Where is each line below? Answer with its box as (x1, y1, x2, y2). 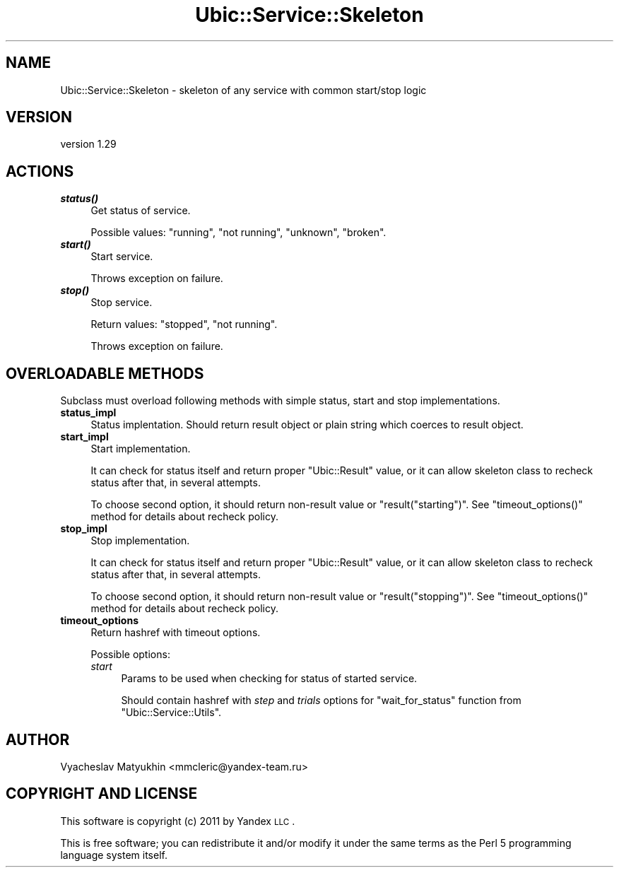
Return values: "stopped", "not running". (90, 318, 278, 331)
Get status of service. (90, 204, 191, 217)
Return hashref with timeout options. (90, 626, 261, 639)
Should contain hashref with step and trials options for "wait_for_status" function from (121, 694, 521, 707)
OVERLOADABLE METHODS (6, 364, 204, 382)
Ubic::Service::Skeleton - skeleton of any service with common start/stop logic (60, 83, 427, 96)
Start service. (90, 250, 153, 263)
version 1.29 (60, 138, 117, 151)
